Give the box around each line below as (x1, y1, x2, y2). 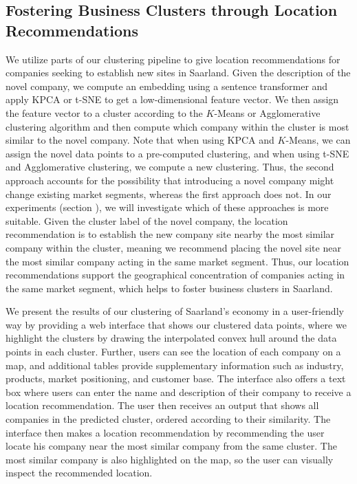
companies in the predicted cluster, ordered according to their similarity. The (6, 412, 331, 426)
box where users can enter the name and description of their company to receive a (6, 384, 351, 399)
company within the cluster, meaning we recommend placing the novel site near (6, 240, 341, 254)
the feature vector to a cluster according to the (6, 105, 203, 120)
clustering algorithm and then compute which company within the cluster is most (6, 119, 349, 133)
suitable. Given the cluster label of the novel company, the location (6, 213, 288, 228)
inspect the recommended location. (6, 465, 153, 480)
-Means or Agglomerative (214, 105, 321, 120)
